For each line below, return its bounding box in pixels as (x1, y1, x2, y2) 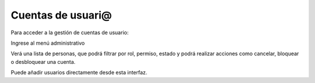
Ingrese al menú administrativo (10, 39, 85, 46)
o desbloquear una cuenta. (10, 58, 76, 65)
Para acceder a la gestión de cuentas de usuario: (10, 29, 129, 36)
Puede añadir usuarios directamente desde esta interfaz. (10, 69, 148, 76)
